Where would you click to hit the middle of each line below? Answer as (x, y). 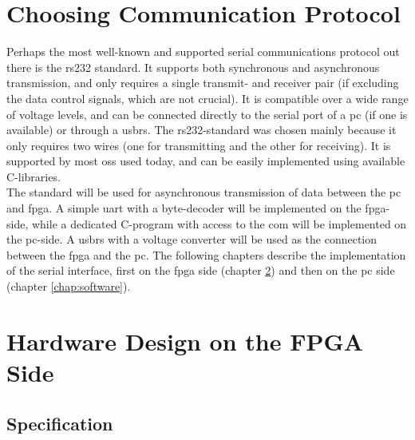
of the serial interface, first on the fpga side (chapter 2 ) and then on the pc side (201, 270)
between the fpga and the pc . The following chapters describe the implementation (206, 254)
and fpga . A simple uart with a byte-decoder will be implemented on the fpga (196, 208)
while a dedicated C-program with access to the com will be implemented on (219, 223)
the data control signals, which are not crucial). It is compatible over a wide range (207, 98)
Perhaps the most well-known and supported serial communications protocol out (203, 52)
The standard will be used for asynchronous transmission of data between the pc (204, 192)
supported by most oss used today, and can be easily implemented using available (206, 161)
